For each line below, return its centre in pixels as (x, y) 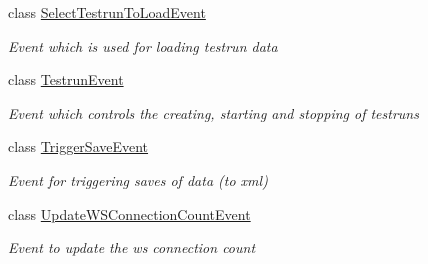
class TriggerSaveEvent (78, 146)
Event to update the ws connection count (132, 247)
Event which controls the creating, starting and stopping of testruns (213, 112)
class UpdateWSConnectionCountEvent (129, 213)
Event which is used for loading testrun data (143, 45)
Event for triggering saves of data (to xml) (138, 179)
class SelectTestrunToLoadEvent (107, 12)
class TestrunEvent (66, 79)
